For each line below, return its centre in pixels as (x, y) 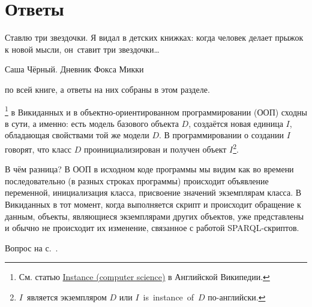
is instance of (169, 297)
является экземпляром (67, 297)
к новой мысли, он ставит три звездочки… (82, 49)
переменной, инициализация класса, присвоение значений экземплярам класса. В (153, 192)
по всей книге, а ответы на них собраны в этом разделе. (107, 89)
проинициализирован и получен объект (155, 149)
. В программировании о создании (222, 135)
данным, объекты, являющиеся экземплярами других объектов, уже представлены (154, 216)
